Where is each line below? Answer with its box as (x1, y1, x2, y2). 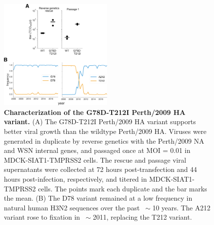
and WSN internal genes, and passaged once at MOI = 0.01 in (4, 145, 191, 155)
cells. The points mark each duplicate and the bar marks (38, 183, 207, 193)
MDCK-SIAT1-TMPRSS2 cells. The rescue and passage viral (4, 154, 186, 165)
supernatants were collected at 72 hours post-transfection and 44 (4, 164, 197, 174)
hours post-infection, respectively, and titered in (4, 174, 147, 184)
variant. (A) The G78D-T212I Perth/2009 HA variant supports (4, 116, 196, 127)
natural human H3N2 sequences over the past (4, 202, 140, 212)
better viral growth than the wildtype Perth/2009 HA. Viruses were (4, 126, 207, 136)
